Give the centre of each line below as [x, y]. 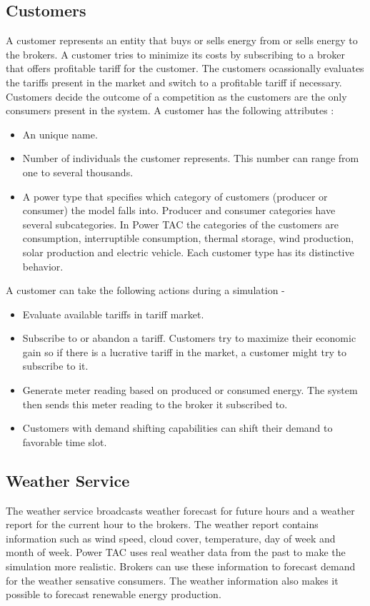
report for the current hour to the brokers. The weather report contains [162, 524]
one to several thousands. [78, 172]
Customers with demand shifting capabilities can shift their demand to [177, 428]
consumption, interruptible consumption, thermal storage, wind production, [188, 238]
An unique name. [60, 134]
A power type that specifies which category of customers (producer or [175, 196]
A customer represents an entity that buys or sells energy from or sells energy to [182, 40]
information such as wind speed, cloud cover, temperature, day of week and [171, 538]
